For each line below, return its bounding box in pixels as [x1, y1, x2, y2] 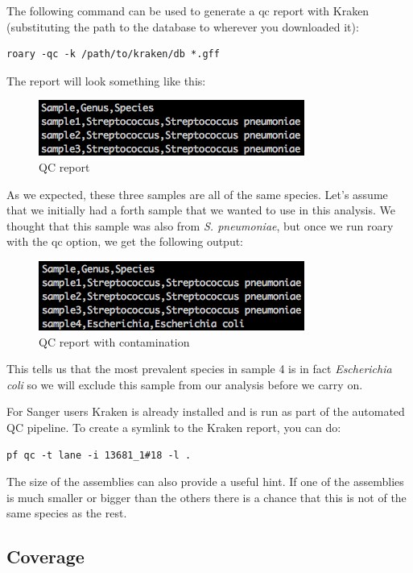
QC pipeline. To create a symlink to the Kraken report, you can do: [6, 418, 341, 435]
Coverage [6, 544, 85, 569]
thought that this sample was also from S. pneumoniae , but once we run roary [6, 217, 394, 234]
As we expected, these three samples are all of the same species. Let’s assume [6, 185, 388, 202]
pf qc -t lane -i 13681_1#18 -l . [6, 449, 192, 461]
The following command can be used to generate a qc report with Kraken [6, 2, 370, 19]
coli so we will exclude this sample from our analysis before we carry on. [6, 376, 363, 392]
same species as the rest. [6, 504, 127, 521]
